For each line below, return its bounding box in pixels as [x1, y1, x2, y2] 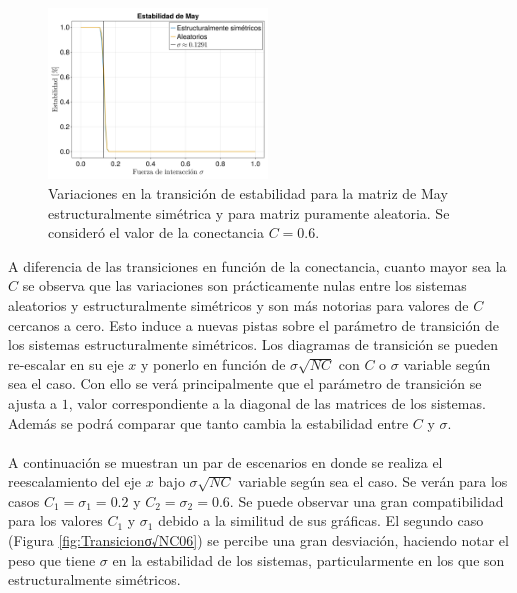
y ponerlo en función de [141, 353, 286, 374]
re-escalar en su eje [8, 353, 124, 374]
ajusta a [8, 392, 58, 413]
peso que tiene [8, 549, 96, 570]
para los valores [8, 510, 103, 531]
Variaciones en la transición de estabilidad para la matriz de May [48, 182, 448, 203]
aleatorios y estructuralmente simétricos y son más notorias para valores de [8, 294, 469, 315]
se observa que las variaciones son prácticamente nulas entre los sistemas [22, 275, 467, 296]
